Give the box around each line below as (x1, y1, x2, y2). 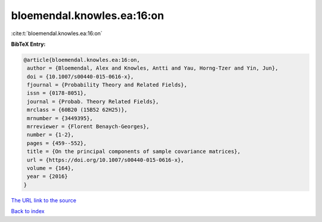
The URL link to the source (11, 196, 77, 204)
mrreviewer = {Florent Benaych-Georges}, (27, 123, 150, 130)
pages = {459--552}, (27, 140, 87, 146)
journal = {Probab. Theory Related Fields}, (27, 98, 159, 105)
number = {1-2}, (27, 132, 75, 138)
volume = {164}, (27, 165, 75, 171)
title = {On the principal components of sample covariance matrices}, (27, 148, 241, 155)
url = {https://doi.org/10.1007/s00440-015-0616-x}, (27, 157, 184, 163)
